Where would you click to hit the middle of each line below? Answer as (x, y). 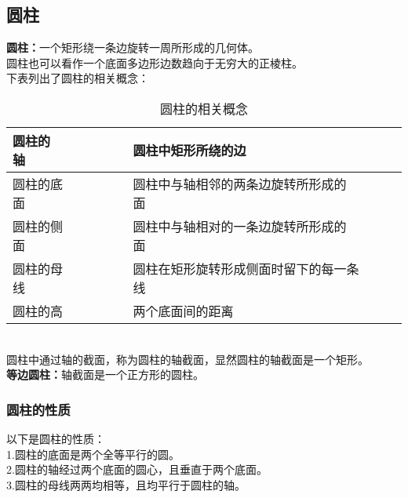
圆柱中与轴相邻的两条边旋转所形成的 (240, 184)
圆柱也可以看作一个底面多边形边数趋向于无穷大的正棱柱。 (155, 62)
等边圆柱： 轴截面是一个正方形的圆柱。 (105, 374)
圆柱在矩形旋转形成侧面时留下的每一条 (246, 268)
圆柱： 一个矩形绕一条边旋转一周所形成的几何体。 (133, 47)
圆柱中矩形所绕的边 (189, 150)
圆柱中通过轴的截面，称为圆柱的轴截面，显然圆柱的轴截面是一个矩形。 (188, 359)
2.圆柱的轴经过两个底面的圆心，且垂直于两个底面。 (137, 469)
